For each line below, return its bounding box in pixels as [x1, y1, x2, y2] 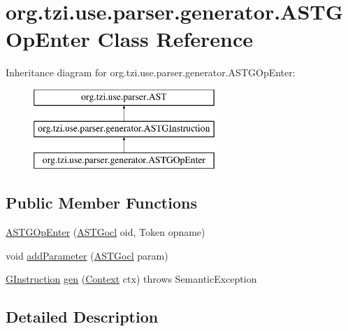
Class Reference [97, 24, 254, 53]
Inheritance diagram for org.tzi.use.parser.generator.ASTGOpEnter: [6, 65, 296, 80]
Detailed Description [6, 306, 159, 328]
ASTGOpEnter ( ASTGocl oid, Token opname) [6, 225, 205, 239]
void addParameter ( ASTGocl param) [6, 248, 168, 262]
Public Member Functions [6, 192, 197, 213]
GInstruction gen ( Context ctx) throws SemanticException [6, 272, 257, 286]
